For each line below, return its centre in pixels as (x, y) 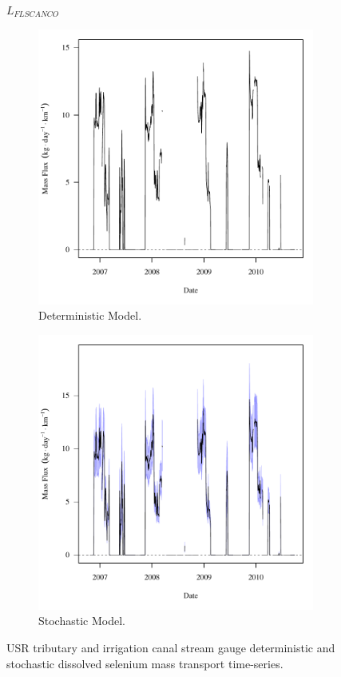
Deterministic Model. (90, 315)
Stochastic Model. (82, 621)
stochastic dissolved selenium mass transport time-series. (145, 663)
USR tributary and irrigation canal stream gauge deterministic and (171, 647)
